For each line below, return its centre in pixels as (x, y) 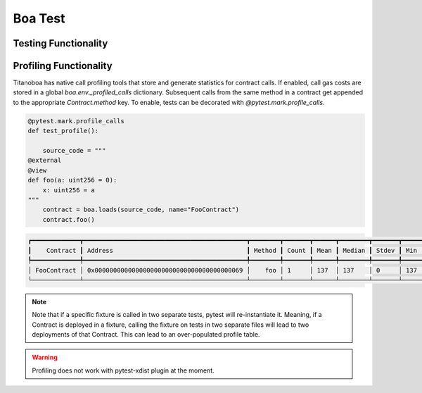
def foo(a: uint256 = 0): (72, 180)
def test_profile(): (63, 131)
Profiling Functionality (63, 66)
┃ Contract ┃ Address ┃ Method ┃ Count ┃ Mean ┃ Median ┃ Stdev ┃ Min (223, 250)
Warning (45, 357)
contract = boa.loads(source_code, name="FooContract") (141, 210)
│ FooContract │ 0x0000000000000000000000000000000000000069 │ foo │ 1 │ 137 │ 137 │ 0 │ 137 (223, 270)
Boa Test (39, 18)
